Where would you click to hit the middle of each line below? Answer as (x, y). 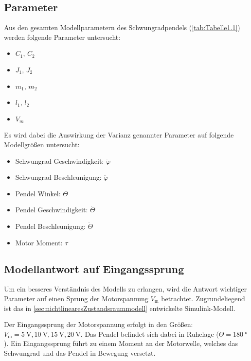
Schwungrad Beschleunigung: (58, 177)
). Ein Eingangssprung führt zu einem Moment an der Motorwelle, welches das (121, 343)
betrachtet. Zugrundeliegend (203, 298)
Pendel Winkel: (38, 193)
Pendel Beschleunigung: (50, 226)
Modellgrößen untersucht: (42, 144)
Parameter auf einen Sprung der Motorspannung (76, 298)
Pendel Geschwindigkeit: (52, 210)
